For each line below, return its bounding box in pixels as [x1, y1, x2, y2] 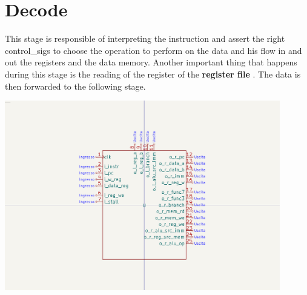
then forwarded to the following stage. [5, 79, 146, 92]
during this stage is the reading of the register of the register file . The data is [5, 67, 301, 80]
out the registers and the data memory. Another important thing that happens [5, 56, 297, 68]
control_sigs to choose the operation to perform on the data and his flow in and [5, 44, 302, 56]
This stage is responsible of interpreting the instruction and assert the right [5, 32, 285, 45]
